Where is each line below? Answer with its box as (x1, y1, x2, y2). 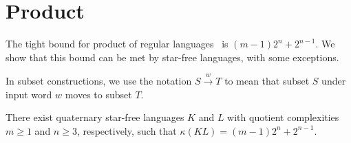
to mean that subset (224, 74, 310, 88)
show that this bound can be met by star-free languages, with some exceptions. (6, 49, 339, 64)
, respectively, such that (76, 123, 177, 137)
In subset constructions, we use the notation (6, 74, 192, 88)
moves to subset (65, 87, 132, 101)
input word (6, 87, 52, 101)
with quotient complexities (227, 110, 339, 124)
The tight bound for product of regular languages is (6, 36, 228, 51)
